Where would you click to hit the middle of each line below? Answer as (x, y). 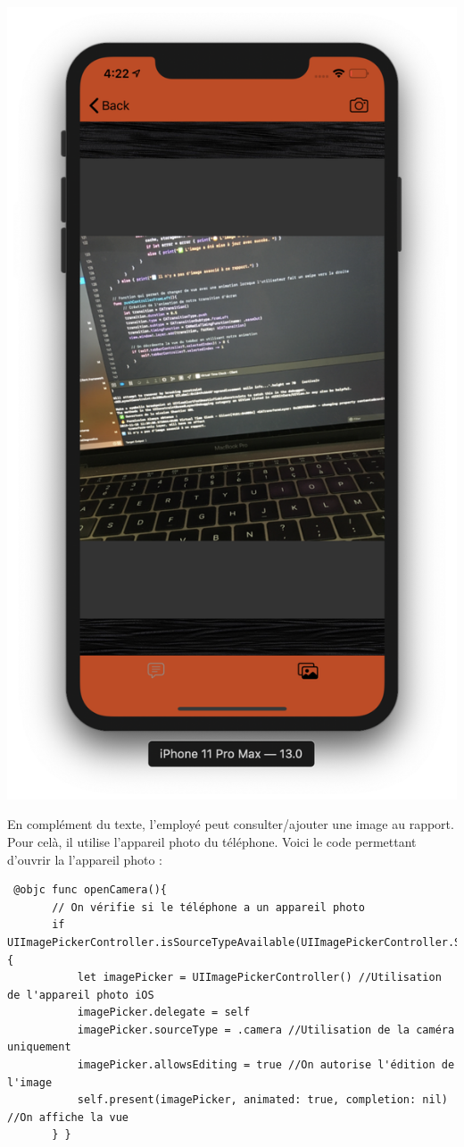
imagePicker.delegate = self (164, 1013)
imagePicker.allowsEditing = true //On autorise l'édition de (266, 1065)
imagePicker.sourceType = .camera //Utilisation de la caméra (266, 1030)
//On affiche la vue (68, 1117)
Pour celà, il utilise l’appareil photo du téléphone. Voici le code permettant (212, 841)
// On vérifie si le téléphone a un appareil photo (208, 907)
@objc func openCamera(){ (90, 890)
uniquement (39, 1047)
